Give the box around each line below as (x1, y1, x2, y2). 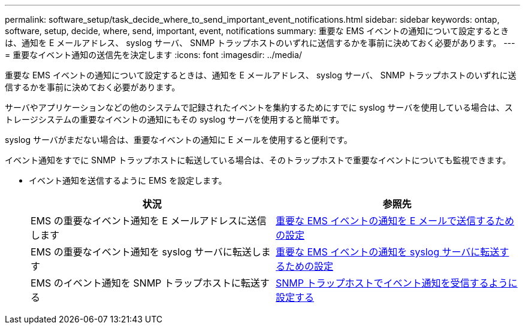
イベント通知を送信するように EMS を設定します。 (29, 175, 227, 185)
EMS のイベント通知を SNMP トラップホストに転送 (31, 277, 260, 289)
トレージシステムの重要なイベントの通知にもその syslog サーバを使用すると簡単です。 (5, 114, 345, 124)
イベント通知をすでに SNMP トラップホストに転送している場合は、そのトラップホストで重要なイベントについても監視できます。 (5, 155, 511, 165)
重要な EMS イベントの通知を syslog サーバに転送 (276, 246, 500, 258)
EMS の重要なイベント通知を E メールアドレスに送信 (31, 215, 267, 227)
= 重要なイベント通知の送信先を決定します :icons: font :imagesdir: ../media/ (5, 50, 302, 60)
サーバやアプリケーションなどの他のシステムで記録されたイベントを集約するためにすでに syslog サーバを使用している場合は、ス (5, 102, 513, 112)
